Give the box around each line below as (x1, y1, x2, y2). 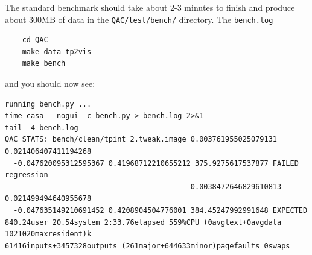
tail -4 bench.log (5, 123, 78, 132)
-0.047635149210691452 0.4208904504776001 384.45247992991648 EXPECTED (13, 206, 308, 215)
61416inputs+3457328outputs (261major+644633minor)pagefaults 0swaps (5, 241, 290, 250)
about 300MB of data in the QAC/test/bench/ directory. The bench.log (5, 13, 273, 25)
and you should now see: (5, 77, 95, 90)
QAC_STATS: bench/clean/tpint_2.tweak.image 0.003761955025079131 (5, 135, 278, 144)
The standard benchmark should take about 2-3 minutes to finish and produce (5, 1, 295, 13)
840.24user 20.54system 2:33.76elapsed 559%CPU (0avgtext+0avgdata (5, 218, 282, 227)
